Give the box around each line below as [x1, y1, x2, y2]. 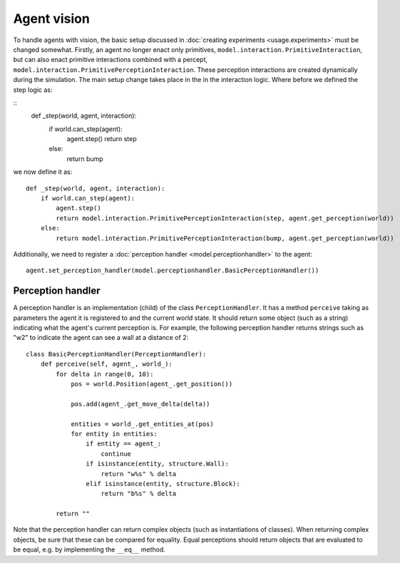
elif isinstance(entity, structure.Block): [86, 480, 240, 487]
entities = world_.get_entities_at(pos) [71, 420, 214, 428]
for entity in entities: [71, 430, 158, 438]
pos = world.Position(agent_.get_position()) [71, 380, 233, 388]
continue [101, 450, 132, 458]
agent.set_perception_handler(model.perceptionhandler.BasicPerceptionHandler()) [26, 267, 319, 274]
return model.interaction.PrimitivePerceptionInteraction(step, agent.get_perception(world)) [56, 214, 395, 222]
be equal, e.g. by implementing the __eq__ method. [13, 545, 165, 554]
